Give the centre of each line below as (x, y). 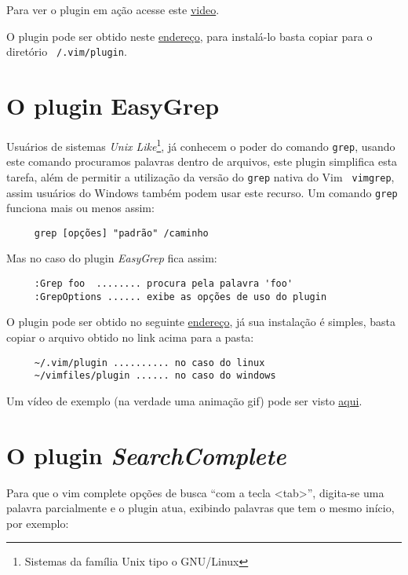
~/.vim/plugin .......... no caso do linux (149, 363)
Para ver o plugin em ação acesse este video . (113, 9)
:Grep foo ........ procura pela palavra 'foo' (164, 284)
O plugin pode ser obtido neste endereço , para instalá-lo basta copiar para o (189, 36)
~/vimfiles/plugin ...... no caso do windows (155, 376)
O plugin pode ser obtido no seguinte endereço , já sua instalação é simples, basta (201, 322)
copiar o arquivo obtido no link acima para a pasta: (130, 337)
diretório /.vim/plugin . (67, 51)
